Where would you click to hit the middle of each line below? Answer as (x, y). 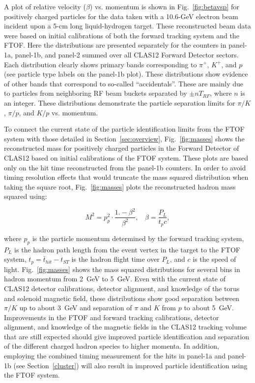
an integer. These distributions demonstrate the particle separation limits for (120, 102)
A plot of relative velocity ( (45, 6)
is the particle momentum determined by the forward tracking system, (138, 238)
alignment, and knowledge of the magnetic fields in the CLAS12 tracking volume (125, 327)
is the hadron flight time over (115, 259)
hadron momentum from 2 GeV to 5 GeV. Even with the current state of (115, 279)
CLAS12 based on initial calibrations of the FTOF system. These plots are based (126, 157)
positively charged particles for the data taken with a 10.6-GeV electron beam (121, 16)
